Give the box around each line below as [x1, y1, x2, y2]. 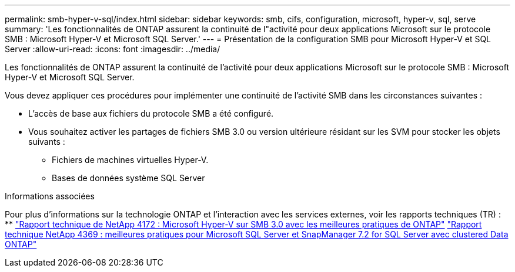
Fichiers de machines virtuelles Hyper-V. [52, 155, 209, 165]
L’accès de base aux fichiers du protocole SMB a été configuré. [28, 108, 274, 118]
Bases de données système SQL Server [52, 173, 205, 183]
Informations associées [5, 191, 95, 201]
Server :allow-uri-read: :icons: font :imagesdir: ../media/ [5, 44, 220, 54]
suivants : [28, 137, 65, 147]
